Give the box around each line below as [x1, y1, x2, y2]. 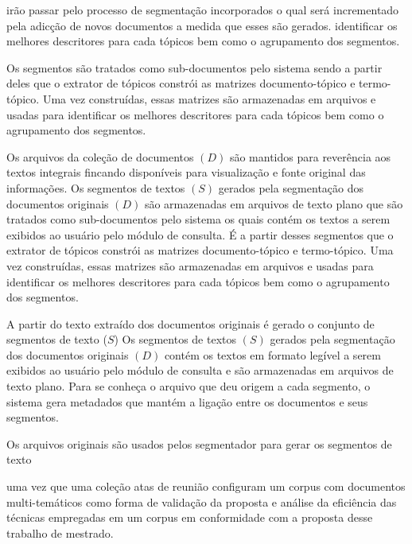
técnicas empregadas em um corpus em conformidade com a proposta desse [6, 509, 373, 526]
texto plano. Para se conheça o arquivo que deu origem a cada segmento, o [6, 378, 371, 394]
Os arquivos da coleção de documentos [6, 148, 194, 165]
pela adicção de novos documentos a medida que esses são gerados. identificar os [6, 17, 398, 33]
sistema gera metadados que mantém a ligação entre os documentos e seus [6, 393, 368, 410]
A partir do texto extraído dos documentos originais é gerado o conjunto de [6, 315, 375, 332]
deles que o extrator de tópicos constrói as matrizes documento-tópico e [6, 75, 356, 91]
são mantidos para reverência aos [229, 148, 391, 165]
